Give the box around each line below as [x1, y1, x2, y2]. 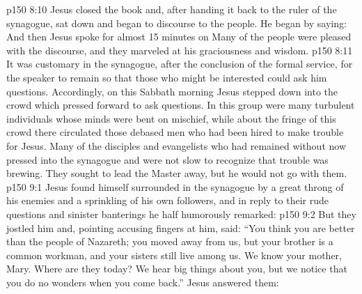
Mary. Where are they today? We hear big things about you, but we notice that [6, 261, 347, 276]
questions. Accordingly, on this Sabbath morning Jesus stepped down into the [6, 84, 338, 98]
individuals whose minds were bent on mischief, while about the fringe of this [6, 111, 336, 125]
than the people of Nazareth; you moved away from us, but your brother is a [6, 234, 333, 249]
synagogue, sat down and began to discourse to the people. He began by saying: [6, 15, 347, 30]
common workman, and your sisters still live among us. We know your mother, [6, 247, 343, 262]
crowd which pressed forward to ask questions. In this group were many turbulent [6, 98, 355, 112]
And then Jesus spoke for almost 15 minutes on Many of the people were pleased [6, 29, 352, 44]
